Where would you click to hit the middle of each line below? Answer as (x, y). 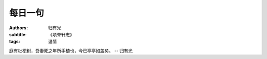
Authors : (19, 28)
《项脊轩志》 (61, 34)
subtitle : (18, 34)
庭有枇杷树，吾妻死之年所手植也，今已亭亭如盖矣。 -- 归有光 (71, 51)
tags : (15, 42)
